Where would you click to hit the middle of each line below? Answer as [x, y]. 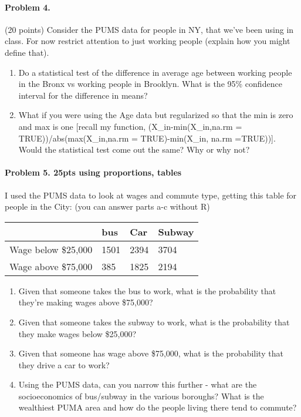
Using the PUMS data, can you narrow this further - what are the [138, 384]
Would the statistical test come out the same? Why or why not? [134, 149]
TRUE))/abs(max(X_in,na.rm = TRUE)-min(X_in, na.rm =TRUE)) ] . [147, 138]
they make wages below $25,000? [77, 333]
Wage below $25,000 [51, 249]
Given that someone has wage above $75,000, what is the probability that [151, 353]
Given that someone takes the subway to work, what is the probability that [154, 322]
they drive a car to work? [64, 364]
